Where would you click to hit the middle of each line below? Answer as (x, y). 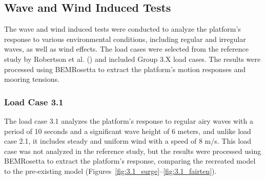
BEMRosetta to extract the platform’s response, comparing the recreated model (130, 161)
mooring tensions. (32, 79)
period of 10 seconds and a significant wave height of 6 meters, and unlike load (128, 131)
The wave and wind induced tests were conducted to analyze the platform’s (123, 29)
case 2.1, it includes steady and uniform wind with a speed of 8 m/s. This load (128, 141)
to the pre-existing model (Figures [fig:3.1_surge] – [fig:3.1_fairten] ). (110, 171)
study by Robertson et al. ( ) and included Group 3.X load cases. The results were (132, 59)
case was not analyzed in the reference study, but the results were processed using (133, 151)
